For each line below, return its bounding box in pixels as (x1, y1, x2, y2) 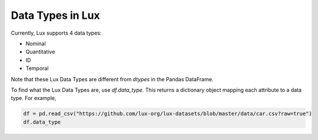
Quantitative (25, 48, 55, 55)
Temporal (25, 65, 49, 72)
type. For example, (11, 95, 57, 102)
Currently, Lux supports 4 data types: (11, 29, 102, 36)
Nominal (25, 40, 47, 47)
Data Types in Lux (11, 9, 100, 22)
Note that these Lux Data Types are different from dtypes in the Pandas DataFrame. (11, 75, 214, 82)
